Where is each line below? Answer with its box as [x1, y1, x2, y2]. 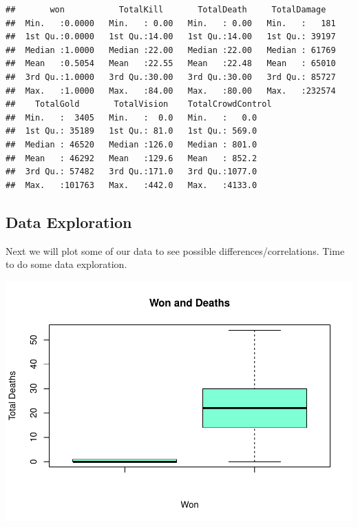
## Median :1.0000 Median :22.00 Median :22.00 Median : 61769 [6, 45, 336, 55]
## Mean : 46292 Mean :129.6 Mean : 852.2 [6, 153, 257, 163]
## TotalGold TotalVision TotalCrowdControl [6, 99, 272, 110]
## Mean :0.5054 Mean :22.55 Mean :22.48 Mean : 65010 [6, 59, 336, 69]
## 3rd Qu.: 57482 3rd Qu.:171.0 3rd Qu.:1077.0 [6, 167, 257, 177]
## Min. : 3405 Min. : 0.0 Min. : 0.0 [6, 112, 257, 123]
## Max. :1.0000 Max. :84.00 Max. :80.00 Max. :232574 [6, 85, 336, 96]
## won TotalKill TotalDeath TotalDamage [6, 5, 326, 14]
